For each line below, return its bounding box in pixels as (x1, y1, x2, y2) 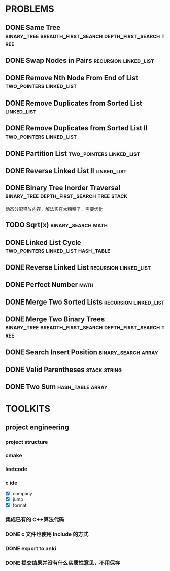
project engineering (5, 423, 70, 431)
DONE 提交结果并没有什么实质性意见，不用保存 (5, 559, 120, 566)
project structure (5, 438, 48, 445)
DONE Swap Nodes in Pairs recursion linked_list (5, 56, 154, 65)
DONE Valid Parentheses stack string (5, 365, 122, 374)
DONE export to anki (5, 545, 57, 552)
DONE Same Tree (5, 23, 61, 32)
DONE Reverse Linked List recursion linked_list (5, 263, 151, 272)
